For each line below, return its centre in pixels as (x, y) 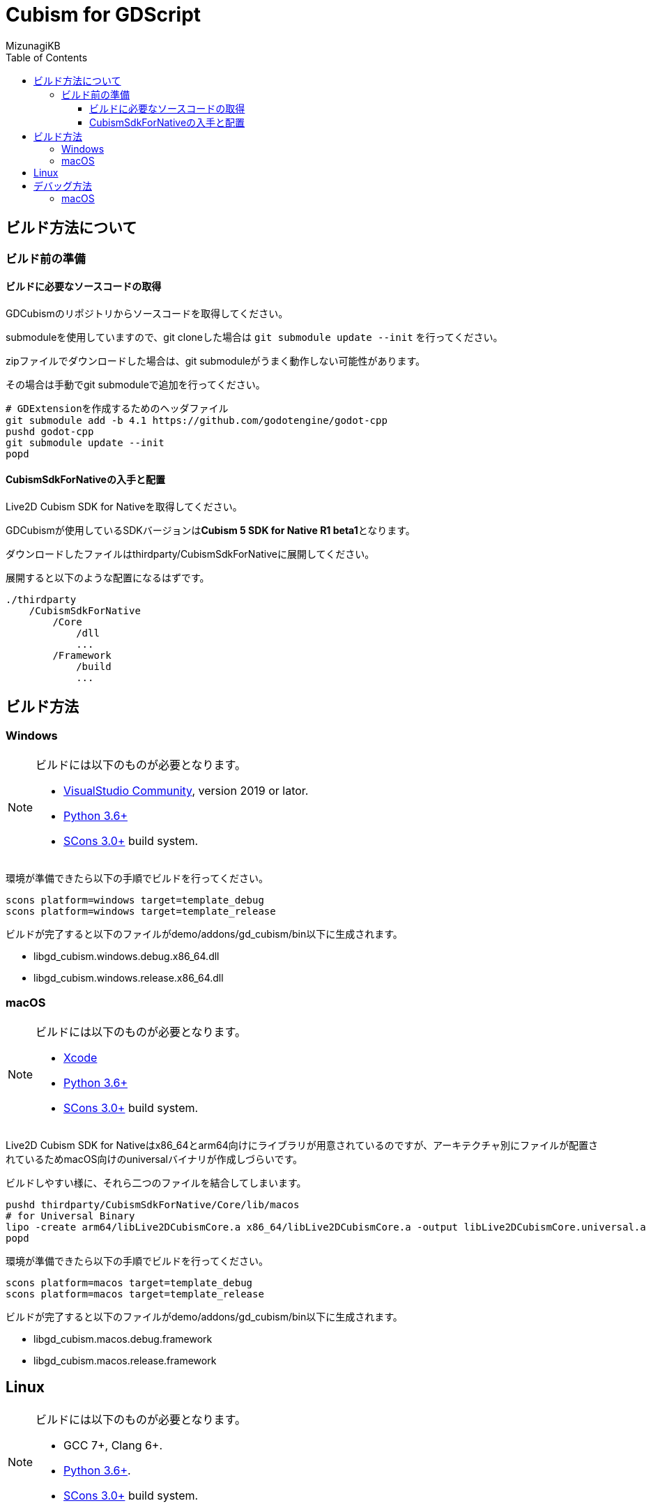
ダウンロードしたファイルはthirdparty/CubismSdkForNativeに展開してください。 (190, 554)
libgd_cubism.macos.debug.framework (123, 1339)
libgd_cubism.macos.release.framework (125, 1361)
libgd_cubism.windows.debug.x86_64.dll (127, 957)
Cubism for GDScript (104, 15)
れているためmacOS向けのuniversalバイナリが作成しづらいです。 (154, 1159)
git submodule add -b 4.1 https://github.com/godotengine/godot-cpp (197, 420)
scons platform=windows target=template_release (141, 912)
